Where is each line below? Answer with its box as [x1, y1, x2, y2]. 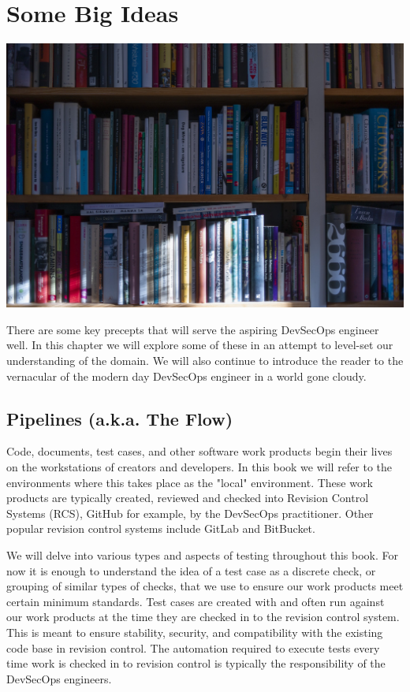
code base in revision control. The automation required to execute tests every [6, 639, 380, 656]
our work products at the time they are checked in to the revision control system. [6, 608, 400, 625]
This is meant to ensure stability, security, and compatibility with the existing [6, 624, 383, 640]
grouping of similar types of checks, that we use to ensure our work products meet [6, 578, 404, 594]
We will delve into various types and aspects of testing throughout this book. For [6, 547, 399, 564]
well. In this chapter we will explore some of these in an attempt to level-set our [6, 337, 393, 353]
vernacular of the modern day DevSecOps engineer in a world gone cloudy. [6, 367, 367, 384]
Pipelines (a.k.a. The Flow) [6, 406, 233, 430]
